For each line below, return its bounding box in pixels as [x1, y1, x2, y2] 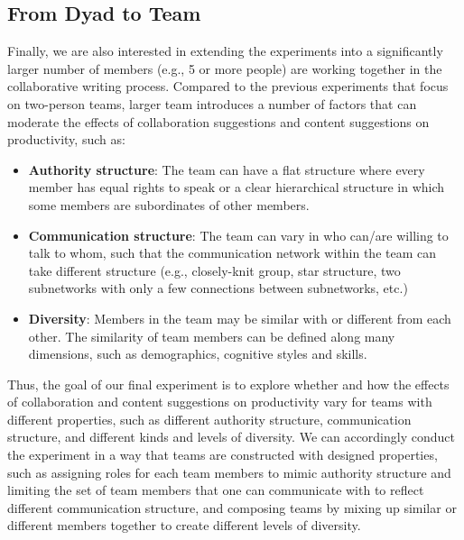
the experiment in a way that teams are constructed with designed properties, [7, 445, 438, 464]
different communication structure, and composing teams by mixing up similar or [7, 498, 457, 517]
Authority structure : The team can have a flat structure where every [28, 160, 425, 178]
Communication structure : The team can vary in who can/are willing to [28, 225, 449, 244]
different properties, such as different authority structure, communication [7, 409, 412, 428]
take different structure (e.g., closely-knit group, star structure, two [28, 261, 401, 279]
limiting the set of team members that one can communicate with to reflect [7, 481, 424, 499]
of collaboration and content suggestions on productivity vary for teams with [7, 392, 432, 411]
